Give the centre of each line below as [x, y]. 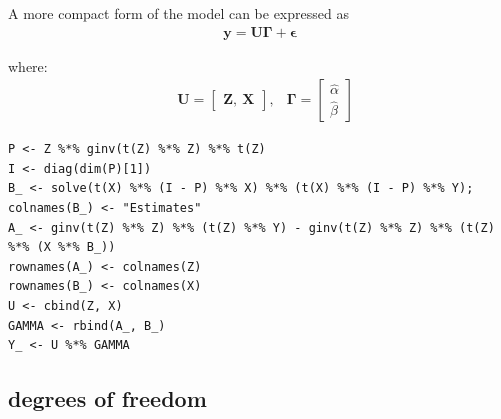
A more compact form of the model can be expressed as [178, 13]
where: [28, 65]
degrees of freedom [107, 398]
